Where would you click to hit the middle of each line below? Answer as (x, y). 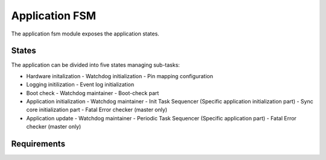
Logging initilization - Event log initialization (80, 85)
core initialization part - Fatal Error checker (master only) (97, 110)
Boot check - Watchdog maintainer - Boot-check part (93, 93)
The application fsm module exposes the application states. (85, 34)
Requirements (38, 144)
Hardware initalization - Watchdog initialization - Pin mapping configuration (120, 76)
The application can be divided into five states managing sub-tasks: (96, 65)
